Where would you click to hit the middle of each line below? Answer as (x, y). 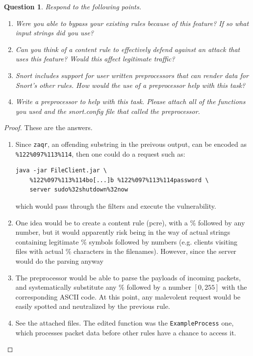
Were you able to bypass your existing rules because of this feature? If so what (132, 23)
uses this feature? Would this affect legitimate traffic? (95, 59)
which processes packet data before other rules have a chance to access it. (126, 332)
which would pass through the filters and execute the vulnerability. (116, 206)
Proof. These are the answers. (48, 127)
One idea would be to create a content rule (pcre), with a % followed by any (130, 222)
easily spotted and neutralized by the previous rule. (93, 306)
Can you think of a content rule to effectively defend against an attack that (128, 49)
